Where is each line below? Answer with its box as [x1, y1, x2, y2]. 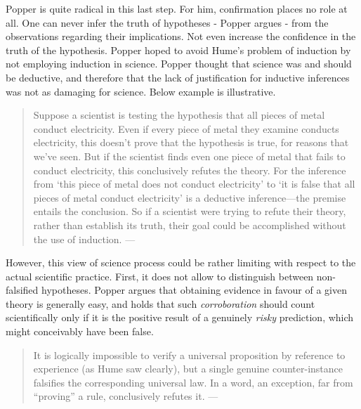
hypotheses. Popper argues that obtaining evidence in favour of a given [41, 283, 347, 297]
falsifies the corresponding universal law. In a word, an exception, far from [33, 375, 353, 389]
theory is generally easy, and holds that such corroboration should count [6, 296, 315, 311]
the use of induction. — [33, 231, 136, 246]
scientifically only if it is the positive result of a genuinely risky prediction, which [6, 310, 354, 325]
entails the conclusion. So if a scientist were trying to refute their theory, [33, 204, 346, 219]
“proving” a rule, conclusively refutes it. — [33, 389, 218, 403]
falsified [6, 283, 39, 297]
